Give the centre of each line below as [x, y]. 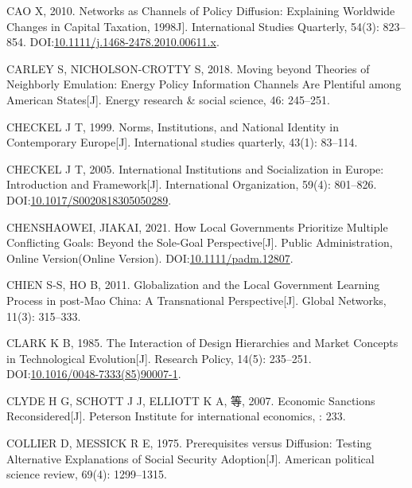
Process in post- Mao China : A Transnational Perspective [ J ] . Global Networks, [196, 300]
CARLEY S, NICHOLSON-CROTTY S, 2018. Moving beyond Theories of [188, 68]
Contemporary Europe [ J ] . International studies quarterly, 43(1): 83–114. [182, 142]
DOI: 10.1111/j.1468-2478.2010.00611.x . [124, 42]
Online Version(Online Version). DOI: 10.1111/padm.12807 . [150, 258]
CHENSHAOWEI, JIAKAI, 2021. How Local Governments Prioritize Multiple [197, 226]
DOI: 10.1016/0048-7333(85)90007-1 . [94, 374]
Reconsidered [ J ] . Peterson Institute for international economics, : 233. [176, 416]
